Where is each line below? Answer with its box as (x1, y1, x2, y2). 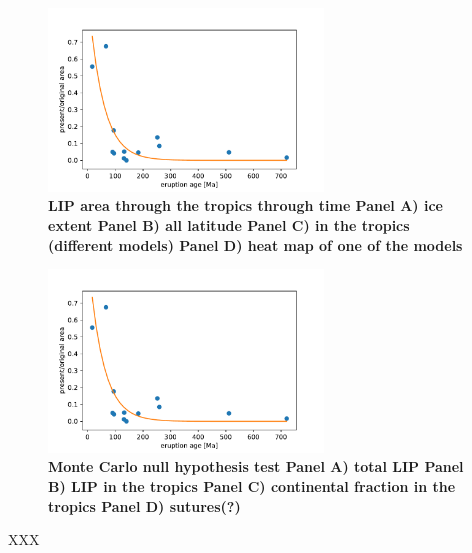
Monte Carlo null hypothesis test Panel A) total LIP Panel (48, 456, 464, 477)
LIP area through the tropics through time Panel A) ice (48, 195, 443, 216)
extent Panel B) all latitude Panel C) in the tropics (48, 214, 410, 235)
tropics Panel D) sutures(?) (48, 495, 241, 516)
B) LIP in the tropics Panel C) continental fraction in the (48, 476, 456, 496)
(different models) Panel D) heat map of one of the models (48, 234, 463, 255)
